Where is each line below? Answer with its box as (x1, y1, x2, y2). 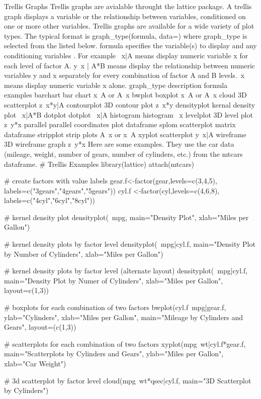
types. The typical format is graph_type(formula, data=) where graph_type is (4, 30, 247, 41)
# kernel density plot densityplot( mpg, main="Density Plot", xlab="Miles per (4, 212, 249, 222)
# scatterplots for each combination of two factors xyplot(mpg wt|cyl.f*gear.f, (4, 338, 246, 349)
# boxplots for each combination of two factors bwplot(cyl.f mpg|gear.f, (4, 302, 226, 313)
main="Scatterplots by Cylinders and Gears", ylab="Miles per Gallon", (4, 348, 224, 359)
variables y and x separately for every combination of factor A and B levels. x (4, 70, 245, 80)
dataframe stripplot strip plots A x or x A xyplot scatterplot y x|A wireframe (4, 129, 246, 139)
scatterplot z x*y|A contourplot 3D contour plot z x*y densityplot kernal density (4, 99, 255, 110)
